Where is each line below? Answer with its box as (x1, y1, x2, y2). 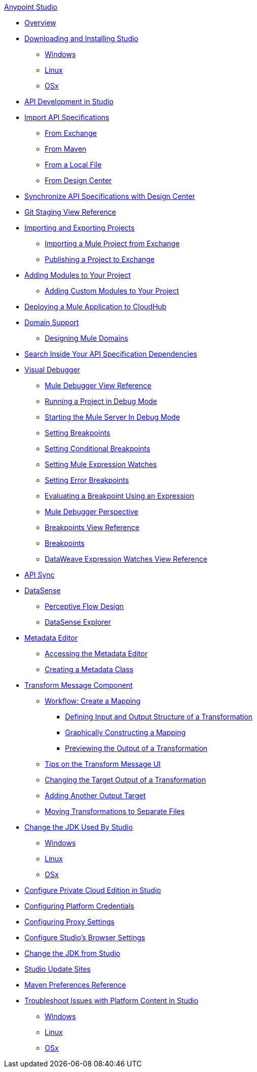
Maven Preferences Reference (24, 980, 126, 989)
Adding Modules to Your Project (24, 271, 131, 279)
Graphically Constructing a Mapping (65, 728, 186, 737)
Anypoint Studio (4, 3, 57, 11)
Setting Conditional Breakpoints (45, 444, 150, 453)
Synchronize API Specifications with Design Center (24, 192, 196, 200)
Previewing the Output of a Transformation (65, 744, 208, 752)
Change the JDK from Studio (24, 949, 120, 958)
